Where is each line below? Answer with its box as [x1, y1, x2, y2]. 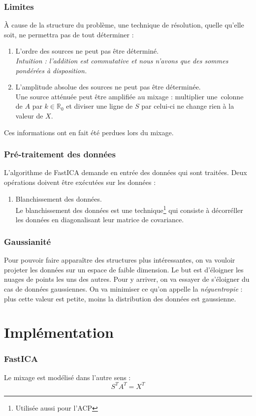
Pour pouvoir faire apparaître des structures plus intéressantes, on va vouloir [4, 255, 235, 265]
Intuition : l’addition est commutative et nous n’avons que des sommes [15, 56, 228, 65]
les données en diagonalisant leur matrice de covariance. [15, 214, 184, 225]
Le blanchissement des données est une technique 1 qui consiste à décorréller [15, 204, 243, 215]
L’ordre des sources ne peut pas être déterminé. [15, 46, 159, 56]
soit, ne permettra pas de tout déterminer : [4, 29, 134, 39]
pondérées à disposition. [15, 65, 87, 75]
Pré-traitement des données [4, 148, 116, 160]
